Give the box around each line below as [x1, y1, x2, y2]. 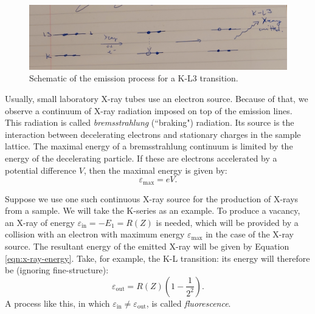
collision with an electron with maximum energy [5, 228, 185, 241]
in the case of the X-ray [206, 228, 294, 241]
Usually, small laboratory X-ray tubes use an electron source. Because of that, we [5, 92, 308, 105]
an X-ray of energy [5, 216, 75, 228]
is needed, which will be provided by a [156, 216, 299, 228]
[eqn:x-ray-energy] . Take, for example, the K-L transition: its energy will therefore [5, 251, 310, 264]
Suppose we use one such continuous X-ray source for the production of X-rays [5, 192, 299, 205]
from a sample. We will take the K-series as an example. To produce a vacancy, [5, 204, 300, 217]
